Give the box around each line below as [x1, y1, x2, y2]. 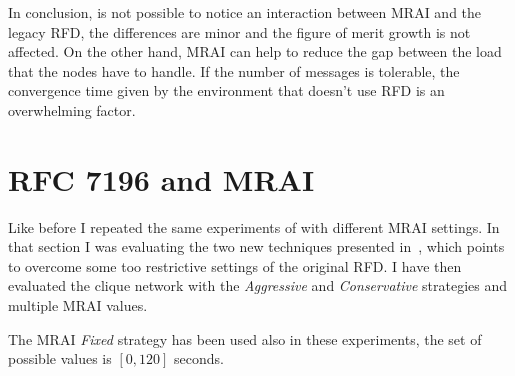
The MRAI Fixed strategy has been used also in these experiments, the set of [8, 328, 482, 349]
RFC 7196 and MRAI [8, 158, 315, 199]
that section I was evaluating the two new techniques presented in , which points [8, 236, 505, 257]
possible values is [8, 348, 112, 369]
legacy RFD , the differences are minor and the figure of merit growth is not [8, 21, 471, 42]
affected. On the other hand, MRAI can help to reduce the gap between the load [8, 41, 502, 62]
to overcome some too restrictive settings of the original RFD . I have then [8, 255, 462, 276]
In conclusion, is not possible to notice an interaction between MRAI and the [8, 2, 482, 22]
